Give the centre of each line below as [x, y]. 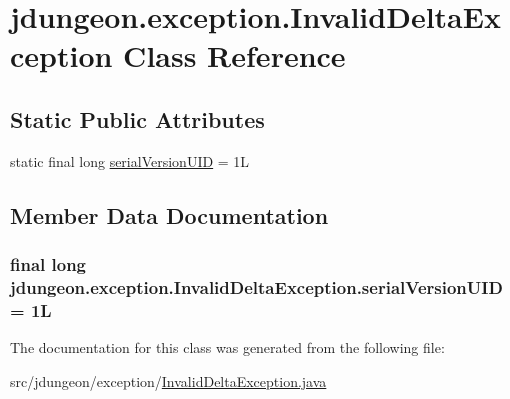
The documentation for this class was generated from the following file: [227, 347]
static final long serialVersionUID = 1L [130, 160]
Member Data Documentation [169, 214]
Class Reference [234, 55]
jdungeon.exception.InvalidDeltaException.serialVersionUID [256, 286]
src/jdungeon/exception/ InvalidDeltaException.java [168, 380]
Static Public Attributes [137, 118]
